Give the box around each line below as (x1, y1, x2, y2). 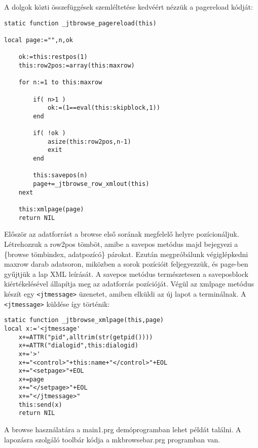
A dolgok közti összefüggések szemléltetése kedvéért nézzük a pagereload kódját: (4, 2, 253, 12)
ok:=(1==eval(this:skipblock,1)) (47, 104, 160, 112)
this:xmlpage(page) (18, 206, 84, 213)
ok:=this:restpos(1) (18, 53, 88, 61)
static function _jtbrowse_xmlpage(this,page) (4, 316, 164, 324)
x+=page (18, 375, 44, 383)
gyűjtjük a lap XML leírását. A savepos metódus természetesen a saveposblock (4, 268, 248, 279)
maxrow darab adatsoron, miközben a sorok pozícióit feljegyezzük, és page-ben (4, 259, 248, 269)
